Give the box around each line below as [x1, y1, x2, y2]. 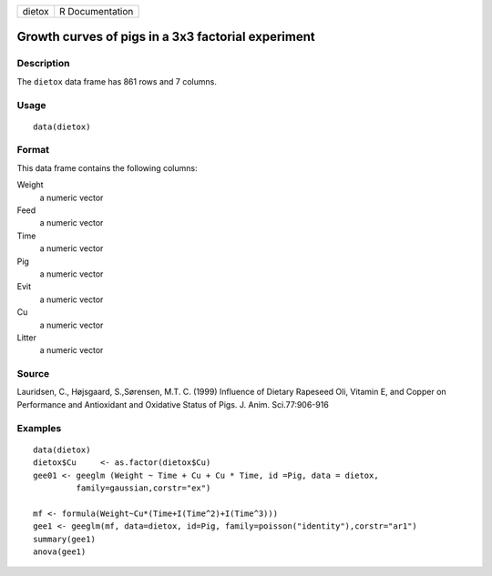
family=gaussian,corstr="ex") [76, 482, 211, 493]
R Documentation [59, 5, 134, 17]
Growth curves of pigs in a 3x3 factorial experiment [16, 29, 315, 45]
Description [16, 57, 70, 70]
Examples [16, 421, 62, 434]
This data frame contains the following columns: [16, 162, 198, 173]
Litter [16, 332, 36, 343]
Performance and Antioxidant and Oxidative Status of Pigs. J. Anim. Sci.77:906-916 [16, 399, 330, 409]
